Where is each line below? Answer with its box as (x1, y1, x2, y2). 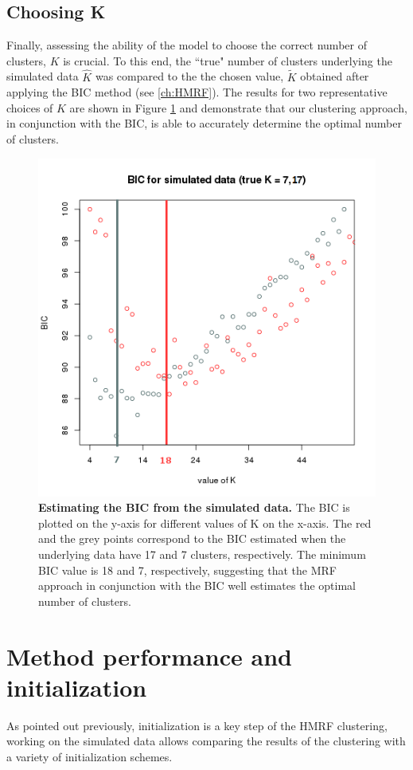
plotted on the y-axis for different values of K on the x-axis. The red (38, 514, 372, 531)
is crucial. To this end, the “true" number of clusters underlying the (63, 52, 392, 69)
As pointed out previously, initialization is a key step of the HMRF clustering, (6, 717, 388, 733)
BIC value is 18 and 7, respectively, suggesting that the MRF (38, 561, 337, 578)
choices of (6, 99, 53, 116)
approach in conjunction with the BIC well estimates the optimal (38, 577, 356, 594)
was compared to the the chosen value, (95, 68, 284, 84)
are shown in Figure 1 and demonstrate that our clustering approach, (69, 99, 407, 116)
